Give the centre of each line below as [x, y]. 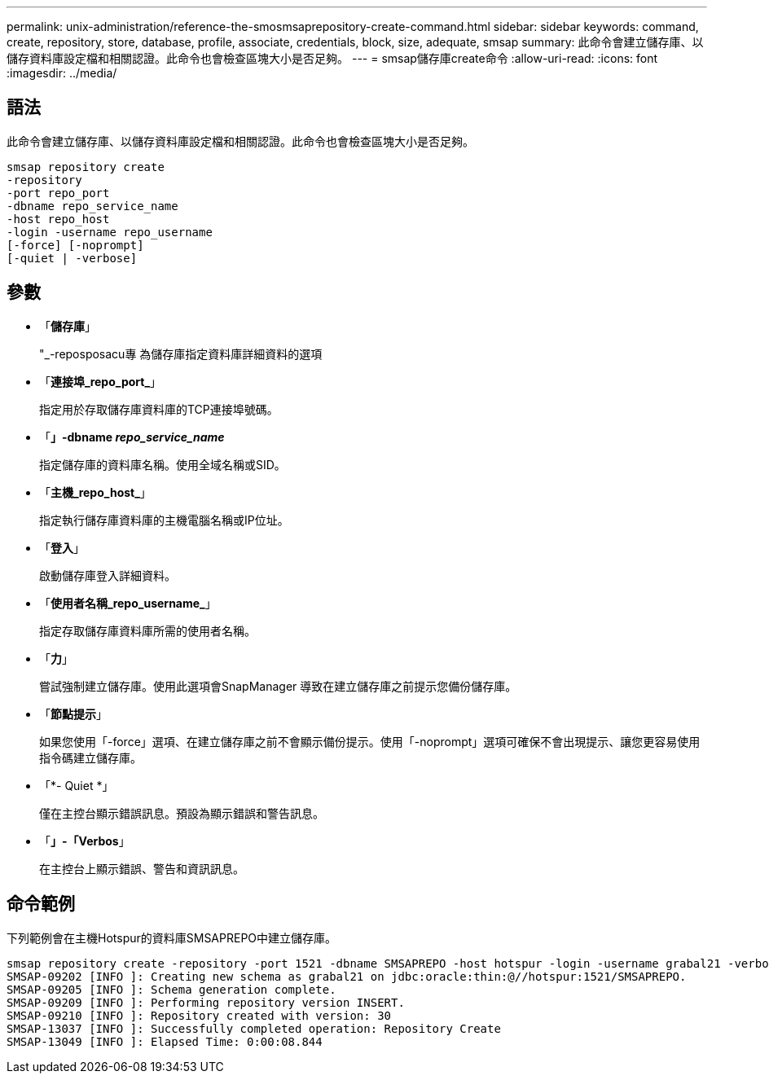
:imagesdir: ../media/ [62, 73]
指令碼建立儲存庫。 [90, 757]
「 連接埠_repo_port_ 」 [101, 381]
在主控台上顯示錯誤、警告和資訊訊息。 [142, 868]
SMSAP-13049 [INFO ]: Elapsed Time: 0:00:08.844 [165, 1041]
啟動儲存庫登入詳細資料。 [108, 575]
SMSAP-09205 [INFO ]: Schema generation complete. [171, 989]
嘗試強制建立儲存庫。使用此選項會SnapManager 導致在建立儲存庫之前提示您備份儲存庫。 [278, 686]
